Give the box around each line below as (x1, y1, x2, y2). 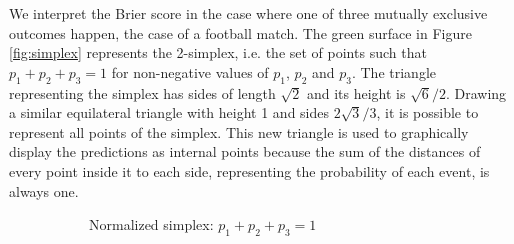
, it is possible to (376, 102, 479, 123)
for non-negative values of (111, 61, 269, 82)
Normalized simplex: (89, 214, 214, 235)
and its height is (306, 82, 406, 103)
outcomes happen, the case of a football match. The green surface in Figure (9, 22, 472, 43)
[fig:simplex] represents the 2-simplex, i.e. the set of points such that (9, 42, 427, 63)
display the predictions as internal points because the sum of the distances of (9, 141, 481, 162)
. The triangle (351, 61, 436, 82)
